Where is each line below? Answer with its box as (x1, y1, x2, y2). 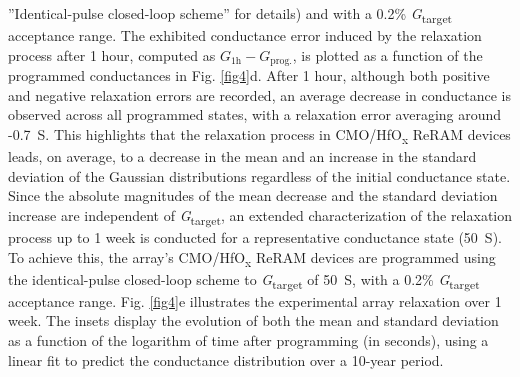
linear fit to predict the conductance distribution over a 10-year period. (8, 349, 444, 370)
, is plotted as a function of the (292, 44, 483, 65)
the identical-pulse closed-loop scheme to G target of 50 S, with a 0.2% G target (8, 268, 480, 292)
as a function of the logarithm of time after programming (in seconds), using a (8, 330, 489, 351)
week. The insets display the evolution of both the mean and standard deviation (8, 310, 499, 331)
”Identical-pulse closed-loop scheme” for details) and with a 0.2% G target (8, 3, 453, 26)
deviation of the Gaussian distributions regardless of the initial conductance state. (8, 165, 511, 186)
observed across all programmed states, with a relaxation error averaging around (8, 104, 502, 125)
